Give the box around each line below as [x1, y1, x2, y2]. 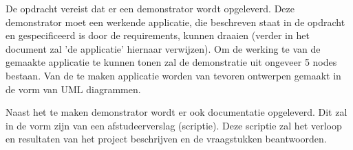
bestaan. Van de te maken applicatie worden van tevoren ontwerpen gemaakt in [6, 68, 341, 82]
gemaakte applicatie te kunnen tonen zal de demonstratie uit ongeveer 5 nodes [6, 55, 337, 69]
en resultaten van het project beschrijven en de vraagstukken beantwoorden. [6, 132, 327, 146]
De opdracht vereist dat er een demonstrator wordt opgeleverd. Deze [6, 1, 295, 15]
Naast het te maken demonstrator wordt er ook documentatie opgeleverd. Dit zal [6, 105, 347, 119]
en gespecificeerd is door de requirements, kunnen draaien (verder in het [6, 28, 310, 42]
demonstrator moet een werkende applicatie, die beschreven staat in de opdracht [6, 14, 345, 29]
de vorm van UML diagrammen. [6, 82, 141, 96]
